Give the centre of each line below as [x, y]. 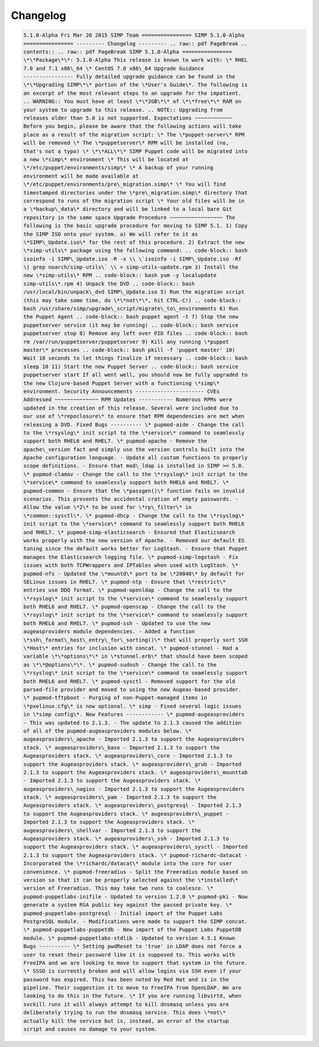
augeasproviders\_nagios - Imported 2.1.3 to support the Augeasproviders [134, 789]
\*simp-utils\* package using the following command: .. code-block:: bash [136, 251]
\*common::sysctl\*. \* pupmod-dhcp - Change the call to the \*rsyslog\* [134, 516]
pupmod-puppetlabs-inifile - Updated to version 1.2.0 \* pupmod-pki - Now [136, 896]
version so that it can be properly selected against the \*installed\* [131, 880]
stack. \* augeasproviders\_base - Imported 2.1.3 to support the [121, 748]
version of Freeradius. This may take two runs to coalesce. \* [118, 888]
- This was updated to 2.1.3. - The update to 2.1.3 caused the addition [132, 723]
